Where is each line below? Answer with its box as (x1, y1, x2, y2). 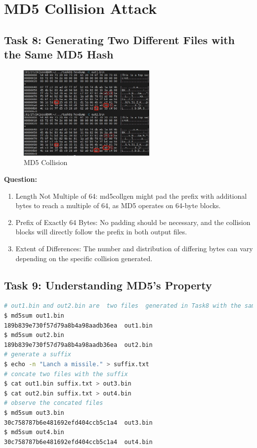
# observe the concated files (4, 399, 103, 407)
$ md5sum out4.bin (4, 429, 64, 436)
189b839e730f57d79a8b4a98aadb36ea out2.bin (4, 341, 153, 348)
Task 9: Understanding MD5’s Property (4, 277, 212, 292)
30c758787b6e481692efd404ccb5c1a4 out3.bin (4, 419, 153, 426)
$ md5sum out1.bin (4, 312, 64, 319)
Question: (4, 174, 37, 184)
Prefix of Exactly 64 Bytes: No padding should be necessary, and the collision (15, 217, 251, 227)
